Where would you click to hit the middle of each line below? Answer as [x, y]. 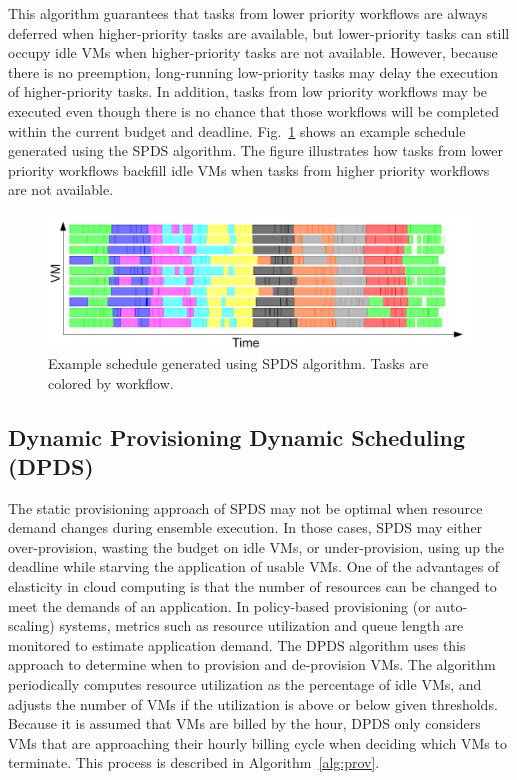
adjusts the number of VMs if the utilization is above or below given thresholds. [253, 703]
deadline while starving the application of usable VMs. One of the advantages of [254, 566]
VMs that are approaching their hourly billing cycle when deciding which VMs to [257, 742]
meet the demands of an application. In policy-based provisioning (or [219, 605]
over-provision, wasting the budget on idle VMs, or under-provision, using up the [256, 546]
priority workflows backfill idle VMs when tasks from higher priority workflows [249, 169]
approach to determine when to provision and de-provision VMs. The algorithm [252, 664]
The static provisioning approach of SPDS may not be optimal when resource [245, 507]
